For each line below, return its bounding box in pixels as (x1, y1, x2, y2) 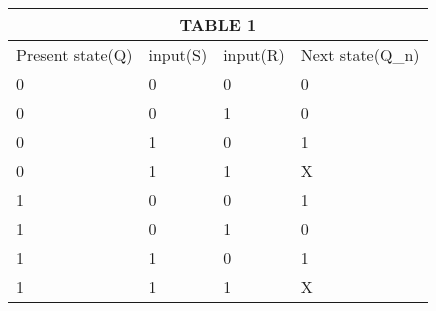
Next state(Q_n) (300, 43, 420, 66)
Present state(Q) (16, 43, 133, 66)
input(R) (223, 43, 285, 66)
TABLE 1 (179, 13, 257, 36)
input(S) (148, 43, 208, 66)
